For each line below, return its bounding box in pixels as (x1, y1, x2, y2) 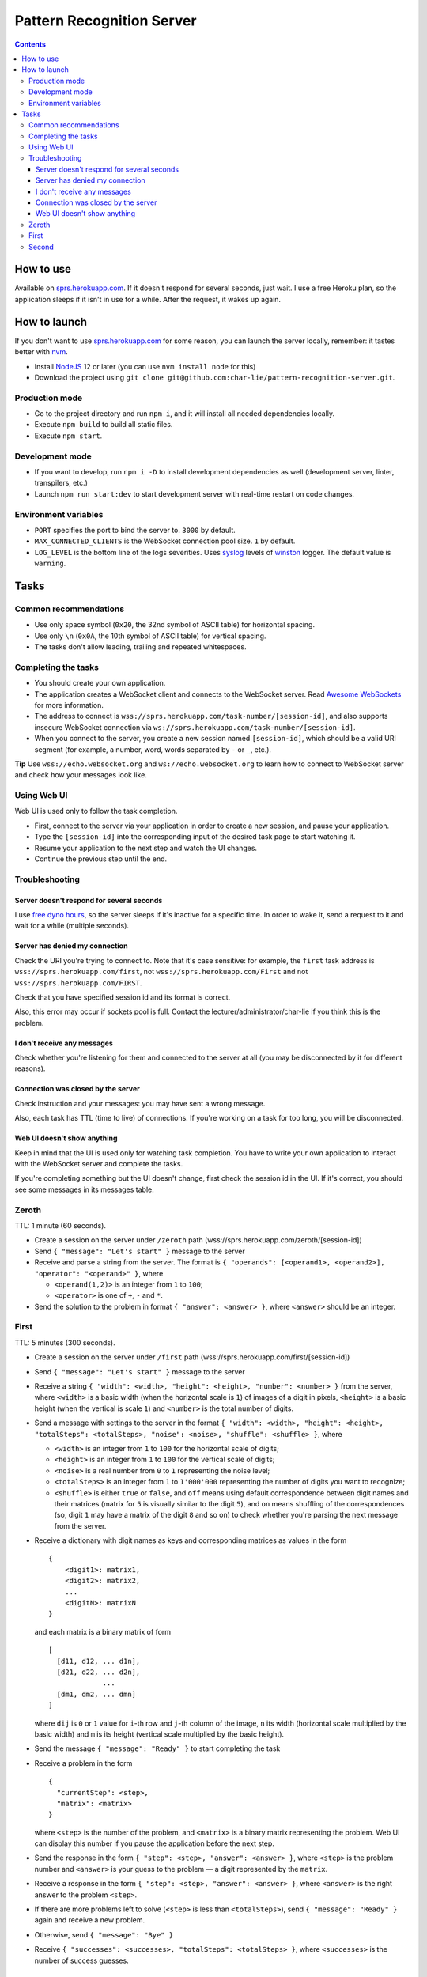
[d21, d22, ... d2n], (56, 1668, 141, 1676)
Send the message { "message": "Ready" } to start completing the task (34, 1744, 281, 1753)
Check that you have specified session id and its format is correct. (14, 992, 231, 1002)
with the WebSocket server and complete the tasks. (14, 1159, 183, 1169)
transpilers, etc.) (34, 478, 89, 488)
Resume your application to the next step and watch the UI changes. (34, 843, 257, 852)
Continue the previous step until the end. (34, 854, 168, 864)
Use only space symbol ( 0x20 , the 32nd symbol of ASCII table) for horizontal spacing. (34, 620, 316, 629)
